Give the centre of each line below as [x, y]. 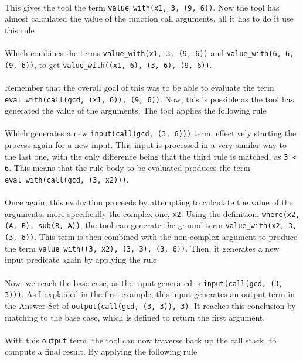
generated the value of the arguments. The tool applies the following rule [136, 110]
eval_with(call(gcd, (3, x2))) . [67, 179]
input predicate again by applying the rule [81, 259]
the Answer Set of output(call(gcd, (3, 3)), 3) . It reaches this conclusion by [150, 305]
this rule [20, 30]
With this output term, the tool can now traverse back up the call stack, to [141, 340]
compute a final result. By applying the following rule [101, 351]
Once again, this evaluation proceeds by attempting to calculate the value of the [149, 202]
